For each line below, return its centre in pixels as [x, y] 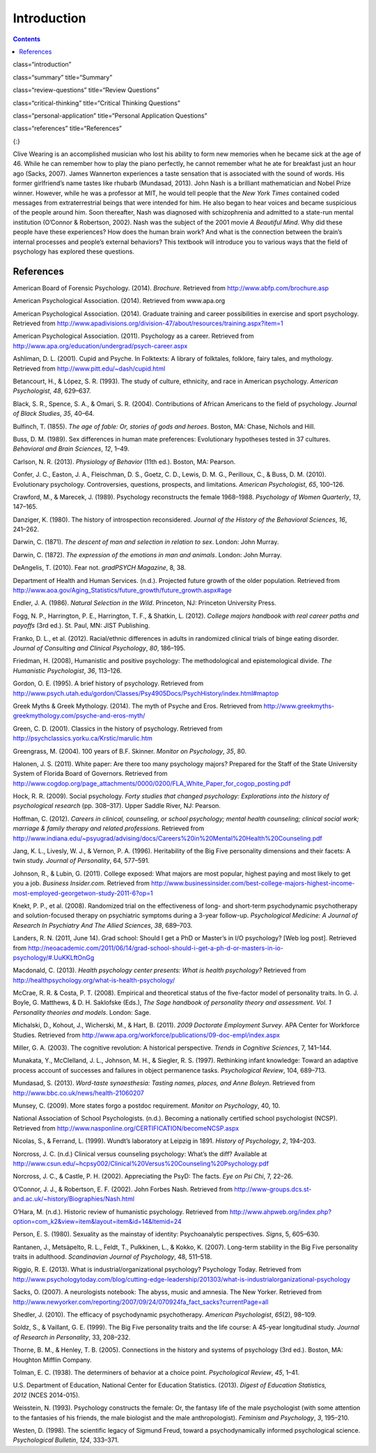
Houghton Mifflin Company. [52, 1360]
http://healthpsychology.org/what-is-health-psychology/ [94, 980]
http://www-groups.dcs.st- [273, 1189]
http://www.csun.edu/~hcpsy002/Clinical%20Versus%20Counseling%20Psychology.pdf [141, 1163]
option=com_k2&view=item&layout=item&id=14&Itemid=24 [97, 1221]
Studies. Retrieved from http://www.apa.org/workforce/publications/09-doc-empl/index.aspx [146, 1035]
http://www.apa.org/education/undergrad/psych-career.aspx [100, 345]
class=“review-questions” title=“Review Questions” [86, 90]
